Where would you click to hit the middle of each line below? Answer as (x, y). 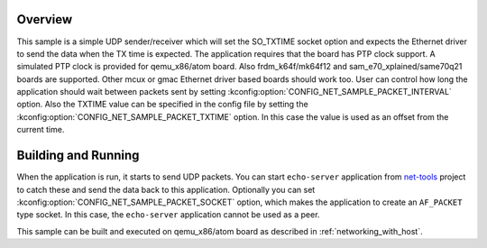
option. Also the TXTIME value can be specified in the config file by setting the (162, 105)
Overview (45, 19)
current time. (41, 130)
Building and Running (78, 156)
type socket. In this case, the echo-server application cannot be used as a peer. (168, 215)
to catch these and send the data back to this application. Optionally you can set (166, 189)
